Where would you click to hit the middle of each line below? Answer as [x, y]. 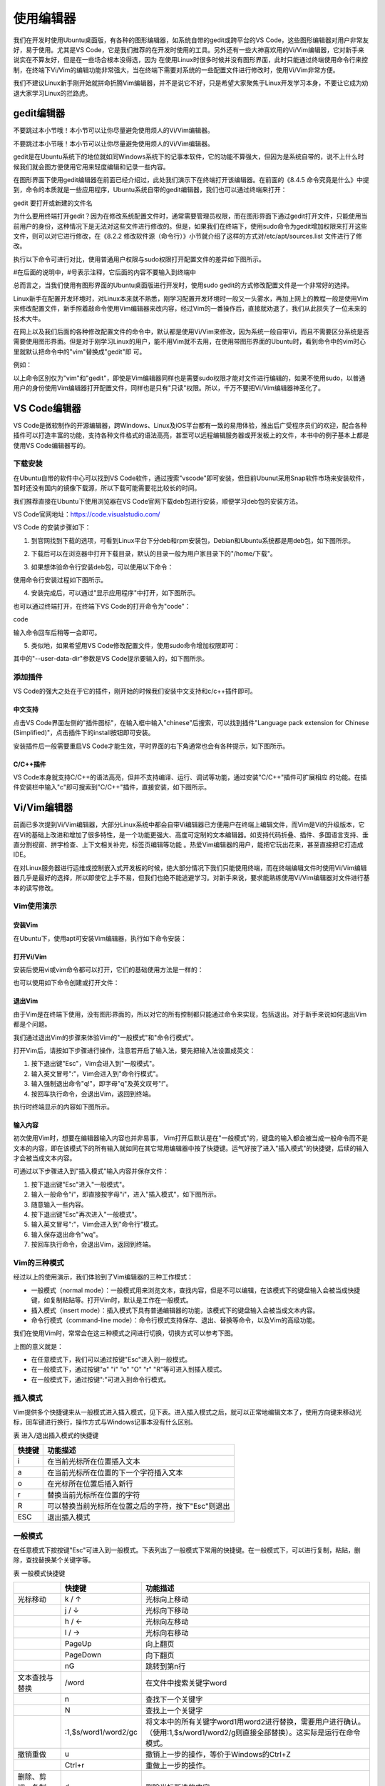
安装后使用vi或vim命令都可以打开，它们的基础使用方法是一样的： [108, 969]
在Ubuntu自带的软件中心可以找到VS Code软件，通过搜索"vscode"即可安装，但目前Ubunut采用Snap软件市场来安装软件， [191, 478]
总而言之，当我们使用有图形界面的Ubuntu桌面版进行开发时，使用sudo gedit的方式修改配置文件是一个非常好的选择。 [183, 285]
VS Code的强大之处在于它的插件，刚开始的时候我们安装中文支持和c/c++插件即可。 [135, 691]
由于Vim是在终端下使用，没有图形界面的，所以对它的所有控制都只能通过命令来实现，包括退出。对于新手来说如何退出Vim [190, 1014]
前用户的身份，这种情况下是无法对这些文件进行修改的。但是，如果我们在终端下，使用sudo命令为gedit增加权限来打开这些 [190, 226]
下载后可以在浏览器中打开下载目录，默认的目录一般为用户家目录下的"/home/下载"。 [154, 554]
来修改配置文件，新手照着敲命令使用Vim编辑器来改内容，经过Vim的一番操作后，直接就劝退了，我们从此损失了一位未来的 [190, 309]
